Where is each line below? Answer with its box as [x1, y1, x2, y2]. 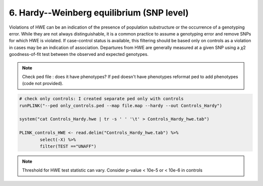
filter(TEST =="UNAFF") [39, 144, 97, 149]
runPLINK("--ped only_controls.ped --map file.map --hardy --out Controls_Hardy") [19, 102, 223, 108]
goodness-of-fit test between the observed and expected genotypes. [9, 51, 149, 57]
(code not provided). [22, 81, 63, 86]
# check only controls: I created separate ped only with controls [19, 96, 184, 101]
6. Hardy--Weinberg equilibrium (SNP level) [9, 7, 189, 18]
